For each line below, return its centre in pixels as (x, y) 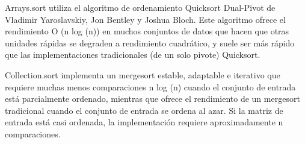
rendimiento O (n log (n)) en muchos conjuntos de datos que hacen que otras (147, 31)
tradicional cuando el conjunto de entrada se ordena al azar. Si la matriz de (144, 110)
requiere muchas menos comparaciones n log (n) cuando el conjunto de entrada (150, 86)
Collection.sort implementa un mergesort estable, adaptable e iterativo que (143, 74)
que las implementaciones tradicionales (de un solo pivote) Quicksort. (133, 55)
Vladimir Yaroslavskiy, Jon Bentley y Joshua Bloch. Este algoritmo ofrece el (145, 19)
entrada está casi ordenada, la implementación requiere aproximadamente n (144, 122)
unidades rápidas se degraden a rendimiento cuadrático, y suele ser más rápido (150, 42)
